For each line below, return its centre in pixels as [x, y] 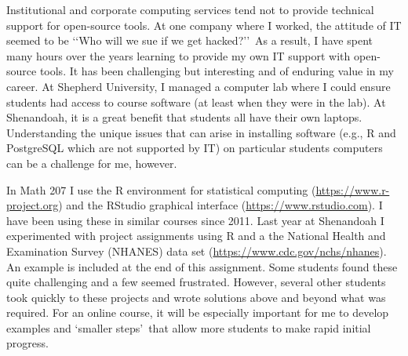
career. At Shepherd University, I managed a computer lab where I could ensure [199, 86]
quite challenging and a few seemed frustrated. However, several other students [196, 282]
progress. [27, 343]
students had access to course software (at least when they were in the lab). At [196, 102]
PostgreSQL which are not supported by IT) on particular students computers [195, 148]
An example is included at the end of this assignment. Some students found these [202, 266]
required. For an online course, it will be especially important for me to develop [198, 312]
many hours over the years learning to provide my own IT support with [178, 55]
